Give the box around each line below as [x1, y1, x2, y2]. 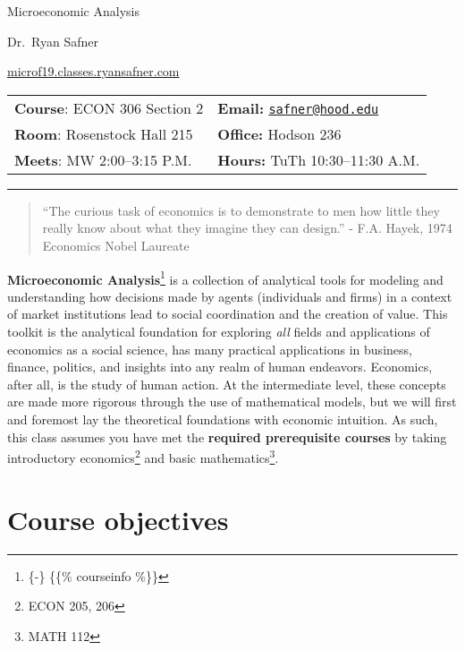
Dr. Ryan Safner [7, 31, 98, 50]
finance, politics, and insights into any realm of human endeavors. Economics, [7, 357, 433, 376]
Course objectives [7, 500, 229, 537]
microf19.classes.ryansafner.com [7, 62, 180, 81]
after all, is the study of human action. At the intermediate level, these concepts [7, 374, 446, 393]
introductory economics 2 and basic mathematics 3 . [7, 446, 279, 466]
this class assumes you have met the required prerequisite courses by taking [7, 427, 447, 446]
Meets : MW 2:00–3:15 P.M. [14, 149, 192, 170]
